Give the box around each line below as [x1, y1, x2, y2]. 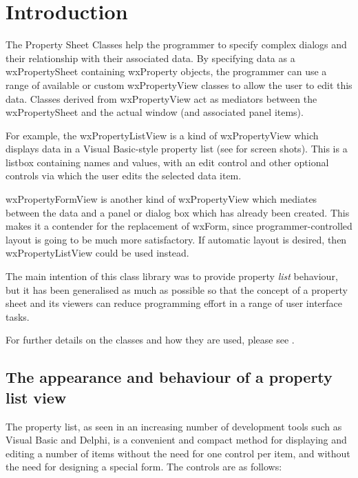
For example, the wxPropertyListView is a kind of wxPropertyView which [6, 128, 319, 142]
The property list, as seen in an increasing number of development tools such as [6, 419, 342, 433]
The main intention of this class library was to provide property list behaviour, [6, 269, 338, 283]
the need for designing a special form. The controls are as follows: [6, 459, 282, 474]
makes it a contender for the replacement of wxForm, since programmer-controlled [6, 219, 352, 233]
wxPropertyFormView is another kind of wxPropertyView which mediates [6, 192, 317, 206]
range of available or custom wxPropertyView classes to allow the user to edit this [6, 77, 352, 92]
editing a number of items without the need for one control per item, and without [6, 446, 350, 460]
